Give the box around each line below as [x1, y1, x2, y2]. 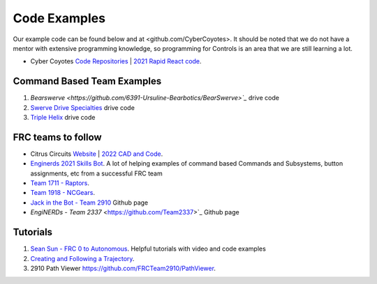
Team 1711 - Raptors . [30, 179, 90, 187]
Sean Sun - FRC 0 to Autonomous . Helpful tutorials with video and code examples [30, 244, 267, 253]
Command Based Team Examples [13, 75, 162, 87]
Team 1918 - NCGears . [30, 189, 96, 197]
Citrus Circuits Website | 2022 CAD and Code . [30, 150, 163, 158]
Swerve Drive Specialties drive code [30, 103, 135, 111]
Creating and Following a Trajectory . [30, 254, 135, 262]
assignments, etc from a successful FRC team [30, 169, 163, 177]
